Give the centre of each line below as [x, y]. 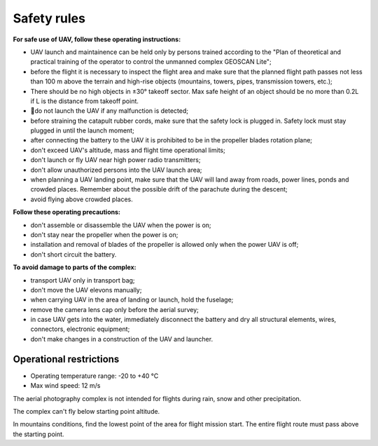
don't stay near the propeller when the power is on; [104, 234]
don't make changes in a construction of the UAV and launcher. [122, 339]
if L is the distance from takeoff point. [85, 101]
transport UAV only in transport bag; [83, 280]
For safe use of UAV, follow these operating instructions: [97, 39]
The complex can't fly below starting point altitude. [86, 411]
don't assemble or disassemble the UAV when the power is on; [121, 225]
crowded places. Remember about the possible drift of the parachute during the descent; [159, 189]
